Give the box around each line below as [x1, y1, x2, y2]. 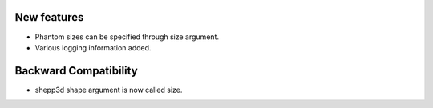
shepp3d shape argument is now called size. [34, 85, 183, 94]
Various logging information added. [34, 42, 152, 52]
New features [14, 10, 84, 24]
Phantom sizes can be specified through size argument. [34, 32, 220, 42]
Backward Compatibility [14, 64, 138, 78]
